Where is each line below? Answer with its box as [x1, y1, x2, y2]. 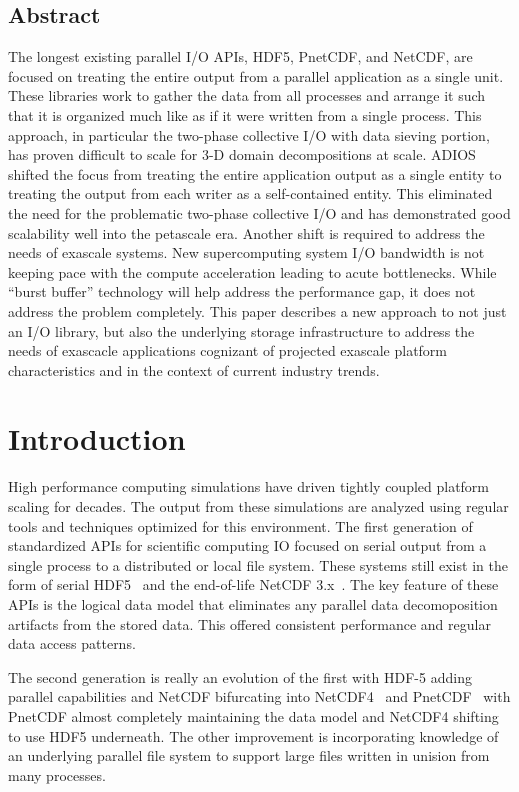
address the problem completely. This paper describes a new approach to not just [8, 300, 507, 321]
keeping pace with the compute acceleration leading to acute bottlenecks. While [8, 261, 497, 282]
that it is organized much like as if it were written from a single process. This [8, 104, 482, 125]
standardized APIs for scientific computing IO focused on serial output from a [8, 535, 487, 556]
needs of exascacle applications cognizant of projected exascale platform [8, 340, 448, 361]
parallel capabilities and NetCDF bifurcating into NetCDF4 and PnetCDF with [8, 686, 511, 707]
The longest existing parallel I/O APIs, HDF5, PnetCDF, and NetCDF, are [8, 46, 473, 67]
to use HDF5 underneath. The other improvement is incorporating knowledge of [8, 725, 499, 746]
